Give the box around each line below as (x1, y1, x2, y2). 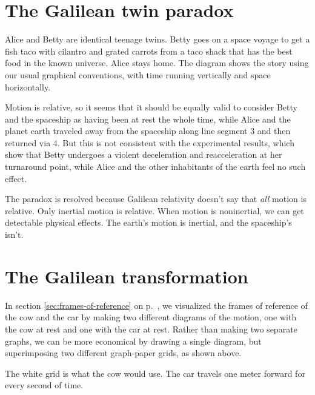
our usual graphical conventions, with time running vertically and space (5, 68, 271, 81)
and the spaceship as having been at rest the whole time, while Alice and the (5, 112, 291, 125)
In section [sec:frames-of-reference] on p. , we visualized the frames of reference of (5, 299, 308, 311)
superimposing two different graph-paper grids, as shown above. (5, 346, 242, 359)
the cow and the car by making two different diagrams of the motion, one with (5, 311, 297, 323)
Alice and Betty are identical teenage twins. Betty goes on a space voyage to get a (5, 33, 310, 46)
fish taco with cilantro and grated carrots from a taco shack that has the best (5, 44, 293, 57)
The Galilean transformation (5, 263, 248, 288)
